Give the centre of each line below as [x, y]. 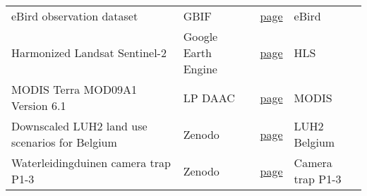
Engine [200, 69]
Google [200, 36]
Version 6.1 [39, 105]
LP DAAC [209, 97]
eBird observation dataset [75, 16]
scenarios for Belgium [64, 142]
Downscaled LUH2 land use [79, 126]
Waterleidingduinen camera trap [91, 163]
